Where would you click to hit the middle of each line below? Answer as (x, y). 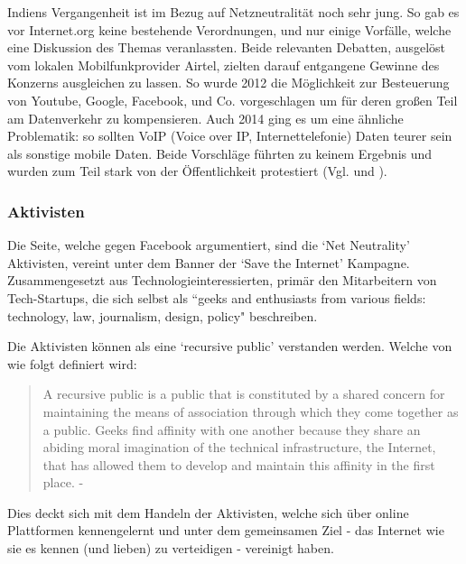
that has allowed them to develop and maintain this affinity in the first (239, 464)
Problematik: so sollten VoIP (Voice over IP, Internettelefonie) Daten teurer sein (230, 136)
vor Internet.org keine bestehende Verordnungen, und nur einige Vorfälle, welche (229, 29)
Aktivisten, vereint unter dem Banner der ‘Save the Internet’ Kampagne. (209, 262)
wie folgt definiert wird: (72, 363)
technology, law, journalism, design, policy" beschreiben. (163, 315)
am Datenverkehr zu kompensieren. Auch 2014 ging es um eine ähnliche (205, 118)
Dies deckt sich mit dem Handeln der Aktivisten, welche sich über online (208, 512)
